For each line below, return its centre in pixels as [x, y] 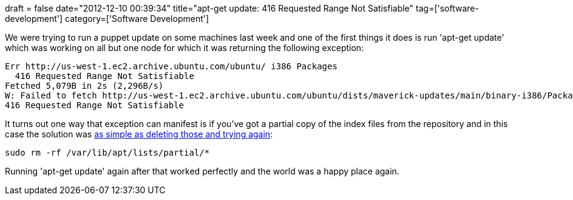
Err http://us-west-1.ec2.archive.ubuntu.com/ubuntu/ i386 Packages [171, 66]
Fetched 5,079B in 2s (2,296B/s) [84, 86]
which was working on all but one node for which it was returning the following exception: [185, 48]
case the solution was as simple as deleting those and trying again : [139, 134]
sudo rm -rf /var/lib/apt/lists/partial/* [107, 153]
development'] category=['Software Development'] [107, 19]
